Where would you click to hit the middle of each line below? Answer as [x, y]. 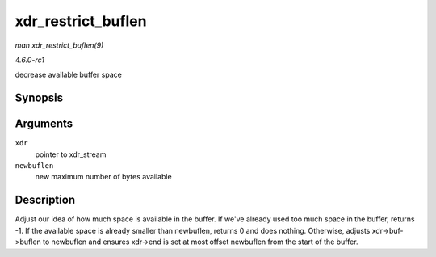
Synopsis [39, 98]
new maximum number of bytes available [104, 177]
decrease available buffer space [69, 75]
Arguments [44, 124]
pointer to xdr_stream [71, 154]
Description [45, 200]
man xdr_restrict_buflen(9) [59, 45]
